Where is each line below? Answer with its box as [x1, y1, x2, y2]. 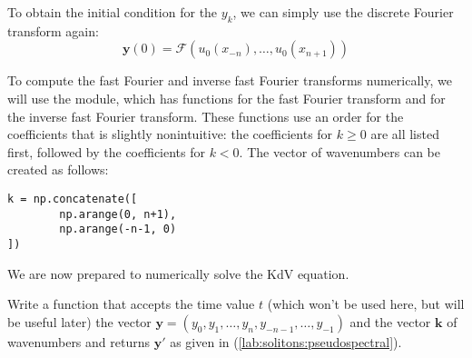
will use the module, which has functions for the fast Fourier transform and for [7, 88, 446, 107]
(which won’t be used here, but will [267, 294, 465, 313]
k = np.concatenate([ [7, 192, 138, 205]
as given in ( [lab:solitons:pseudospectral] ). [170, 332, 402, 351]
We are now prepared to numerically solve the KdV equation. [7, 264, 349, 283]
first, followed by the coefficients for [7, 142, 205, 161]
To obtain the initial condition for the [7, 3, 218, 21]
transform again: [7, 21, 99, 40]
